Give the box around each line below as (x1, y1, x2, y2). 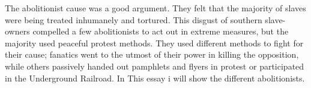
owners (5, 25, 30, 37)
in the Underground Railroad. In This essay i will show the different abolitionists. (5, 71, 305, 84)
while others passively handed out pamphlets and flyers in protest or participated (5, 59, 304, 72)
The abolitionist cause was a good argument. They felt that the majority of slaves (5, 2, 306, 14)
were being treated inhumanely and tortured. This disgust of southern (5, 13, 262, 26)
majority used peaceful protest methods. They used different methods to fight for (5, 36, 304, 49)
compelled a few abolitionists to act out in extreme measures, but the (32, 25, 289, 37)
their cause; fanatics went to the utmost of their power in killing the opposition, (5, 48, 299, 61)
